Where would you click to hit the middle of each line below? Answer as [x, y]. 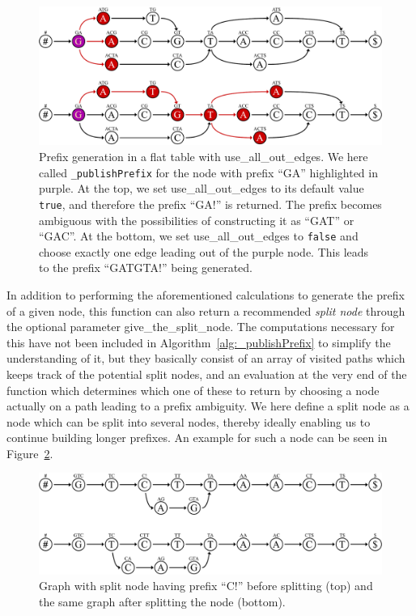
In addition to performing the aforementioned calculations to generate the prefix [206, 294]
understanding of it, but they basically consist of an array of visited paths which [206, 358]
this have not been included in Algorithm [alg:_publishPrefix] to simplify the [199, 342]
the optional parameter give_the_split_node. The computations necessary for [201, 327]
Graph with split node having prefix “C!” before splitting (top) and [206, 586]
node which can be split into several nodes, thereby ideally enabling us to [189, 421]
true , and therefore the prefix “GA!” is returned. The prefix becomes [210, 204]
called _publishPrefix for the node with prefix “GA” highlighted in [208, 172]
